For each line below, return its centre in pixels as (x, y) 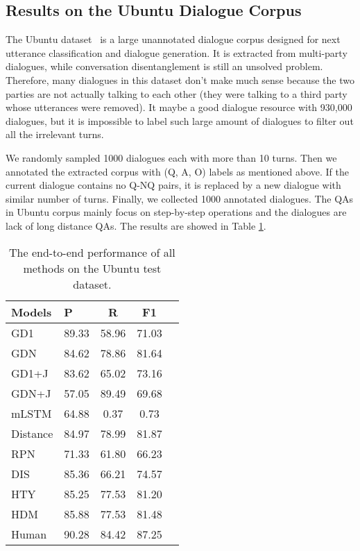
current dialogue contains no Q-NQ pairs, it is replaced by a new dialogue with (173, 185)
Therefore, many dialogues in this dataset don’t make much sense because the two (180, 79)
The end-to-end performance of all (92, 252)
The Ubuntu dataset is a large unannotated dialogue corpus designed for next (173, 39)
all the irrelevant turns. (55, 134)
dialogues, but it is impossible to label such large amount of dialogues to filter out (180, 120)
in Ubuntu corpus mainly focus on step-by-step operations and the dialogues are (176, 212)
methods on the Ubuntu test (92, 268)
